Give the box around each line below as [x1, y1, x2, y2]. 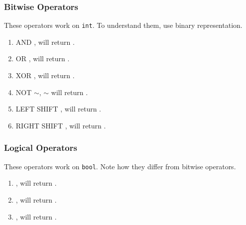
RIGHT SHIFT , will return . [15, 120, 106, 130]
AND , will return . [15, 36, 75, 47]
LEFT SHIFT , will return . [15, 104, 102, 114]
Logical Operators [4, 141, 77, 154]
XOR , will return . [15, 70, 75, 81]
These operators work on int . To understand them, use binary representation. [4, 20, 243, 30]
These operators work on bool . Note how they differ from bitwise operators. [4, 161, 236, 171]
